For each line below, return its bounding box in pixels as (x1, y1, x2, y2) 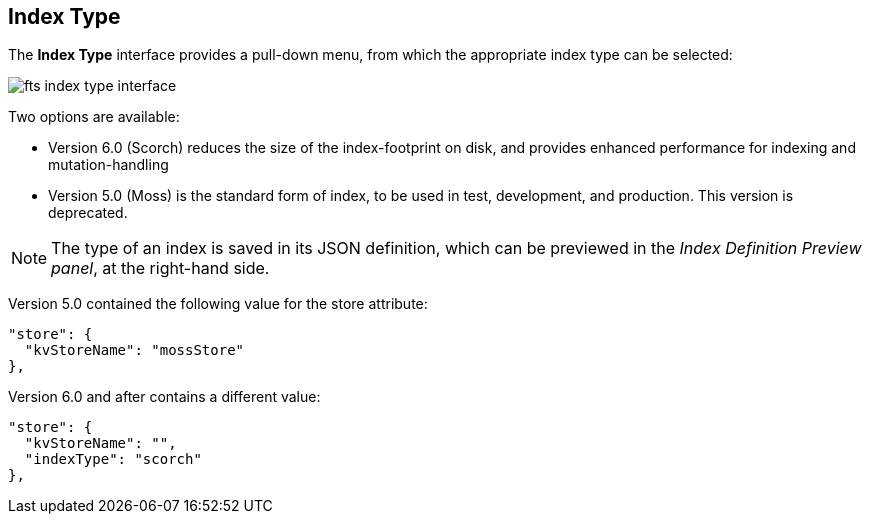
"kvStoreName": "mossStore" (24, 342, 245, 359)
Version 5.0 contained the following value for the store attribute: (8, 295, 428, 313)
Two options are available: (8, 108, 180, 126)
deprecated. (48, 204, 128, 222)
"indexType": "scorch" (24, 451, 202, 468)
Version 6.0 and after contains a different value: (8, 388, 321, 406)
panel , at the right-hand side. (51, 258, 270, 279)
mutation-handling (48, 156, 169, 174)
